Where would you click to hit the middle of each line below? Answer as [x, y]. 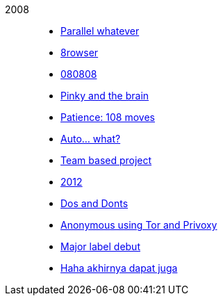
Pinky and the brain [105, 96]
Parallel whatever [100, 31]
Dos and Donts [94, 203]
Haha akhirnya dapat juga [119, 268]
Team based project [106, 160]
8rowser [80, 52]
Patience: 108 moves [108, 117]
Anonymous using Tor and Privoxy [139, 225]
